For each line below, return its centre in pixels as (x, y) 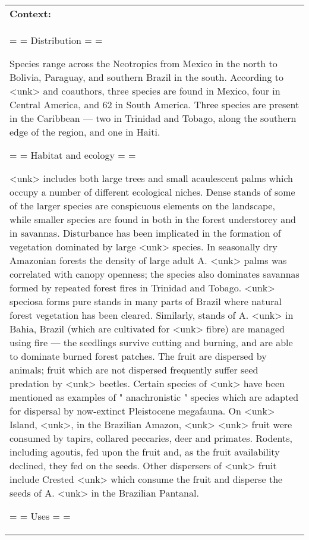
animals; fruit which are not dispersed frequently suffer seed (134, 370)
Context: (30, 13)
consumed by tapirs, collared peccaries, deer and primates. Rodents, (151, 438)
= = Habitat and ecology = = (73, 155)
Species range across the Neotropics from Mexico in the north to (144, 63)
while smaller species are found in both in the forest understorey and (153, 219)
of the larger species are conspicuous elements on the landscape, (142, 205)
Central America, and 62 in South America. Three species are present (154, 104)
